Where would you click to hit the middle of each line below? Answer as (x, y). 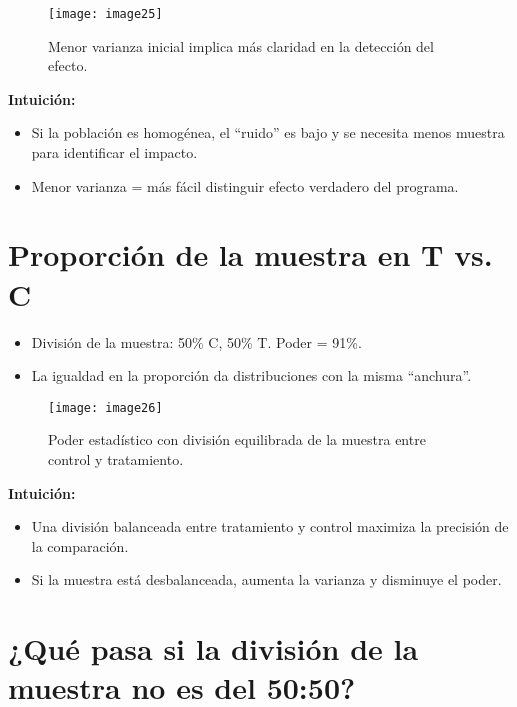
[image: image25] (105, 14)
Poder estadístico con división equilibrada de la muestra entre (237, 439)
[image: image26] (105, 407)
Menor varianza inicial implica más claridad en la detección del (241, 45)
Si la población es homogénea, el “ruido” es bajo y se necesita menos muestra (268, 132)
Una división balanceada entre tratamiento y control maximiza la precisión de (270, 526)
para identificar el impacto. (114, 152)
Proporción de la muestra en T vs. (250, 254)
